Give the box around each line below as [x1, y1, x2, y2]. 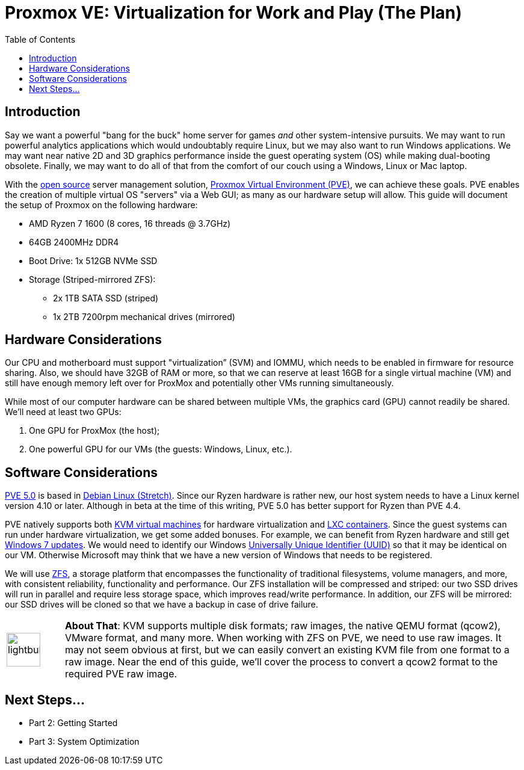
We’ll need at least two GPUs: [5, 407, 122, 417]
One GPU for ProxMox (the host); [29, 425, 160, 436]
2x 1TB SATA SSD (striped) [53, 292, 159, 303]
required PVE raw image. [64, 668, 177, 680]
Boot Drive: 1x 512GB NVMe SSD [29, 255, 158, 266]
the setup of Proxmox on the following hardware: [5, 199, 198, 210]
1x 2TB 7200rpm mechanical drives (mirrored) [53, 311, 235, 322]
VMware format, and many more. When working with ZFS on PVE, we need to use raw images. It [64, 632, 502, 644]
